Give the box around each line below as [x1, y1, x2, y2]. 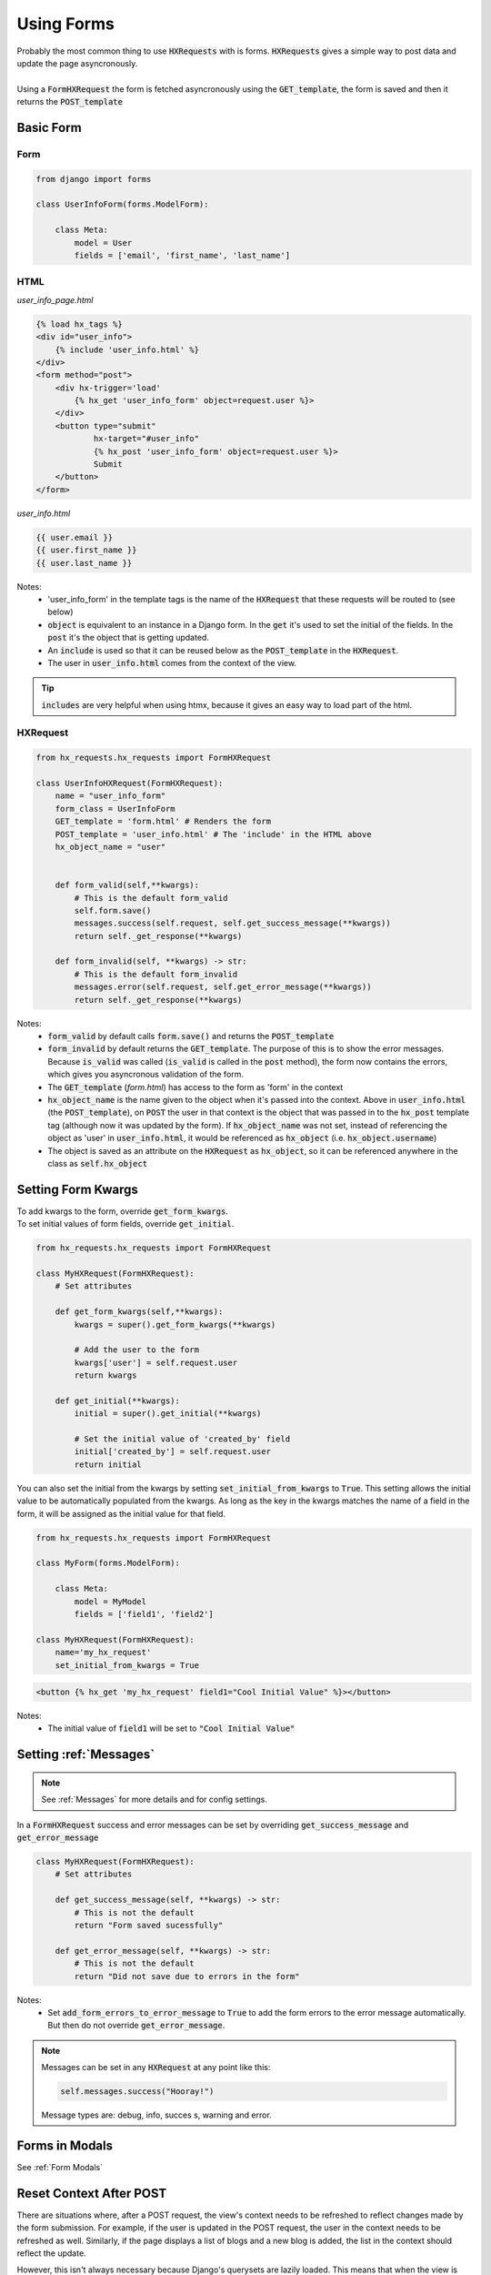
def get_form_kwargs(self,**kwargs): [55, 1307, 224, 1317]
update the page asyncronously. [16, 57, 138, 68]
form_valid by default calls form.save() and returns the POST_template [47, 1031, 335, 1042]
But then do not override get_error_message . [47, 2020, 225, 2031]
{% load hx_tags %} [35, 318, 123, 329]
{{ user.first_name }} [35, 545, 137, 555]
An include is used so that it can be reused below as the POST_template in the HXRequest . [47, 644, 399, 655]
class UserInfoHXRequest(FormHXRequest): [35, 778, 224, 788]
